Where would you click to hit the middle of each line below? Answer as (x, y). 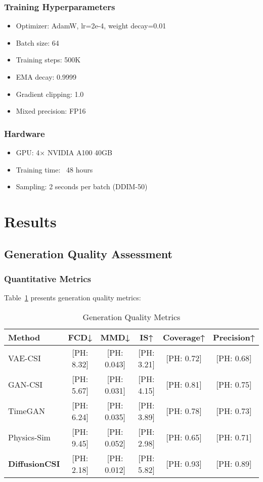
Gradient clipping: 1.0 (50, 94)
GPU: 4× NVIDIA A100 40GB (64, 152)
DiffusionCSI (34, 464)
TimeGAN (27, 411)
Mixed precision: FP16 (51, 111)
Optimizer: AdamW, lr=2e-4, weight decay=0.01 (91, 26)
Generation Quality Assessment (88, 253)
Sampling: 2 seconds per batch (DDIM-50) (82, 186)
